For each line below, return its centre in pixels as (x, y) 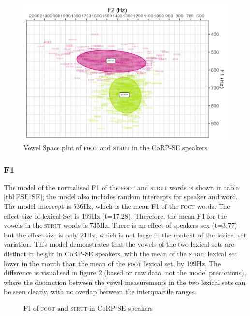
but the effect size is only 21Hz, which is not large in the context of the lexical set (125, 234)
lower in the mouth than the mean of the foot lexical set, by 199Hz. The (112, 263)
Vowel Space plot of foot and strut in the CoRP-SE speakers (115, 147)
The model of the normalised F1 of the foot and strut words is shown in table (121, 187)
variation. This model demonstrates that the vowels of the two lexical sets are (119, 244)
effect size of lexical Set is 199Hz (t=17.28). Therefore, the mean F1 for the (116, 215)
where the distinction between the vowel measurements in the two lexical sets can (125, 282)
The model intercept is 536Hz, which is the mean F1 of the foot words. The (117, 206)
